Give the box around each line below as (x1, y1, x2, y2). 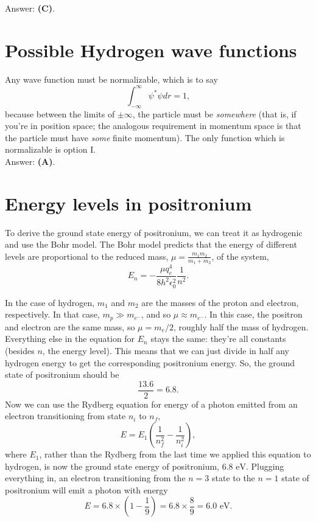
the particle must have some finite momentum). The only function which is (5, 131, 285, 144)
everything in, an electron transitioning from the (5, 472, 186, 484)
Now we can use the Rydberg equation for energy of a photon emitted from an (5, 397, 298, 410)
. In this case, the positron (204, 308, 303, 321)
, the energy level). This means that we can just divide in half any (42, 344, 289, 357)
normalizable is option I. (5, 143, 96, 156)
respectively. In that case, (5, 308, 100, 321)
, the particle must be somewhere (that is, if (132, 107, 297, 120)
